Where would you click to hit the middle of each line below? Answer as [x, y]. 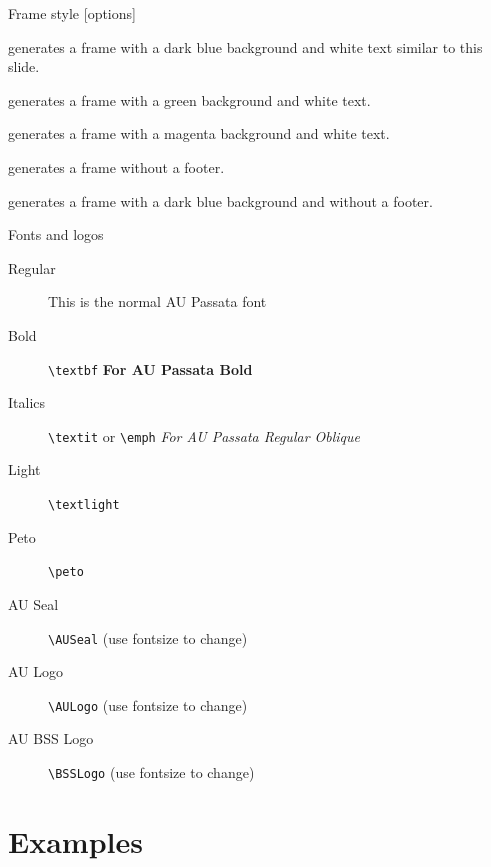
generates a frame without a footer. [116, 166]
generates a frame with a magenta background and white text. [199, 133]
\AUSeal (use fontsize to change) [148, 637]
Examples [75, 840]
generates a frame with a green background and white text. [189, 99]
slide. [24, 66]
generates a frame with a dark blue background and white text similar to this [245, 46]
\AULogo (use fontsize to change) [148, 704]
